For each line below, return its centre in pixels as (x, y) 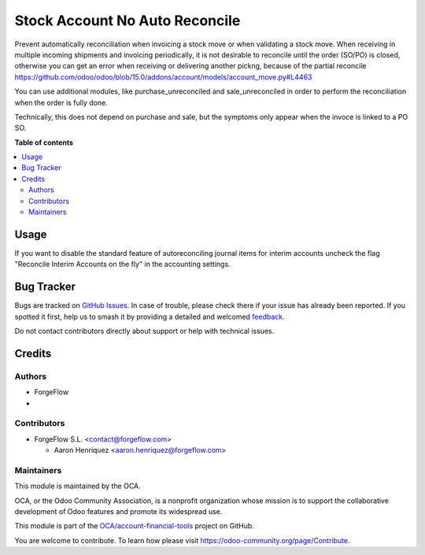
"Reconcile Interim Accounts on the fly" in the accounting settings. (123, 265)
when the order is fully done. (61, 102)
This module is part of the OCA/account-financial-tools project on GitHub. (135, 526)
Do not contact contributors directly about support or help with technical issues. (144, 331)
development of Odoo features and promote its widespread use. (118, 511)
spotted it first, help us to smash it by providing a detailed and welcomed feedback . (150, 316)
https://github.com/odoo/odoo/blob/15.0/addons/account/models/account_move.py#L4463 (163, 77)
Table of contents (44, 142)
